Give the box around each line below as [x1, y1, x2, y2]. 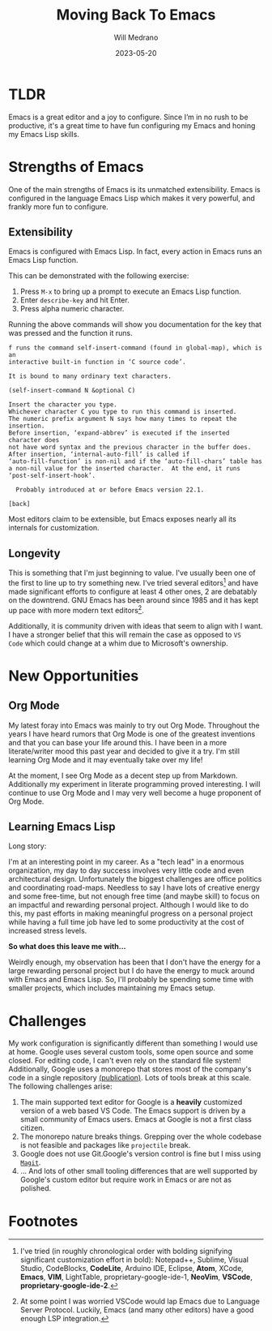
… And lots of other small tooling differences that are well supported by [19, 1166, 257, 1176]
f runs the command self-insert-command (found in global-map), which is [8, 344, 263, 352]
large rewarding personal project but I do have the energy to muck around [8, 966, 255, 976]
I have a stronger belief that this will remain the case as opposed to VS [8, 629, 241, 639]
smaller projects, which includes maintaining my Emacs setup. [8, 983, 216, 993]
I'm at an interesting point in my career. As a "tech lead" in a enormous [8, 857, 244, 867]
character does [8, 436, 60, 444]
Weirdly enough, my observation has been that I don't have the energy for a [8, 957, 261, 967]
